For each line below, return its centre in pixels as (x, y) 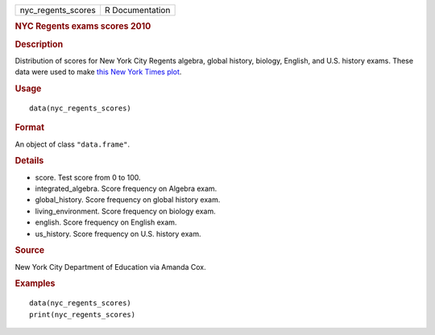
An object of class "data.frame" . (72, 144)
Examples (35, 283)
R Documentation (138, 10)
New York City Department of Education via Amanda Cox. (110, 267)
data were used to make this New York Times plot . (98, 72)
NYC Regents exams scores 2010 (83, 27)
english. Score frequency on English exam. (106, 222)
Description (39, 44)
